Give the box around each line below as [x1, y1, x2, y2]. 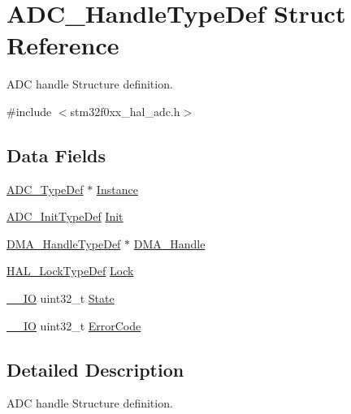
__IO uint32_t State [6, 290, 115, 307]
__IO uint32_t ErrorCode [6, 317, 141, 334]
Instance [96, 180, 138, 197]
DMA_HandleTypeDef [6, 235, 121, 252]
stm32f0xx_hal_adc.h [70, 102, 180, 119]
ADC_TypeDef [6, 180, 84, 197]
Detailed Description [6, 356, 184, 382]
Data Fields [6, 142, 106, 167]
